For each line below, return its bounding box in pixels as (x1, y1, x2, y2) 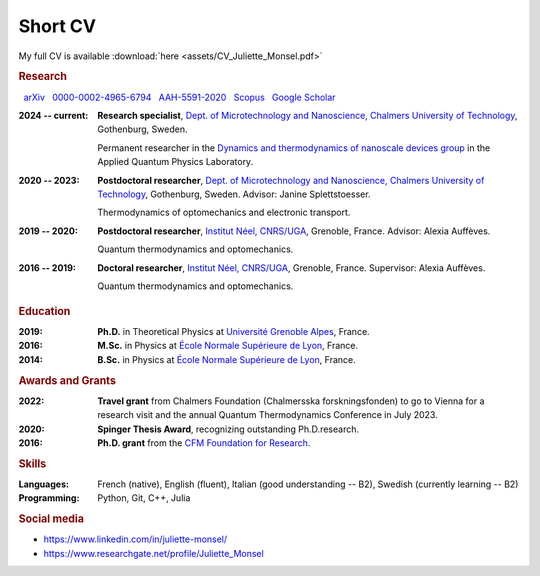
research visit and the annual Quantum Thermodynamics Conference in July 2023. (97, 409, 439, 421)
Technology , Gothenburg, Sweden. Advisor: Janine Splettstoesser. (97, 188, 371, 200)
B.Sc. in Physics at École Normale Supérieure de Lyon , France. (97, 353, 356, 365)
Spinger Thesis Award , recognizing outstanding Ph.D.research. (97, 423, 360, 435)
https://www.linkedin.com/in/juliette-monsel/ (43, 533, 228, 545)
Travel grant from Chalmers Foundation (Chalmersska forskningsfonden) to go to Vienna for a (97, 395, 485, 407)
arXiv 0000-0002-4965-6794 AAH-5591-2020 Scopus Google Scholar (23, 91, 336, 103)
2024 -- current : (18, 109, 89, 121)
